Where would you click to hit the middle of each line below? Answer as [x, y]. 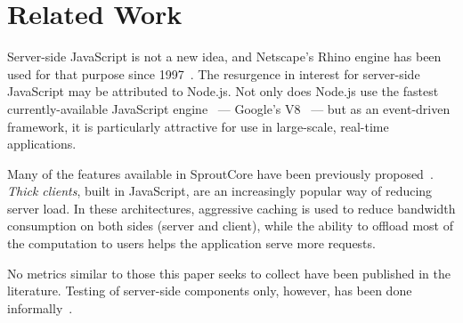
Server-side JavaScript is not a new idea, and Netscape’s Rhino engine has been [224, 57]
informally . [40, 307]
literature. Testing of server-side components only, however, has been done [210, 291]
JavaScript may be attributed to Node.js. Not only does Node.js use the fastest [223, 91]
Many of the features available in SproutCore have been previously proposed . [220, 173]
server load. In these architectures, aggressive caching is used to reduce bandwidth [231, 208]
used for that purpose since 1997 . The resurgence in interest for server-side [214, 73]
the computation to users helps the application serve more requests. [191, 243]
